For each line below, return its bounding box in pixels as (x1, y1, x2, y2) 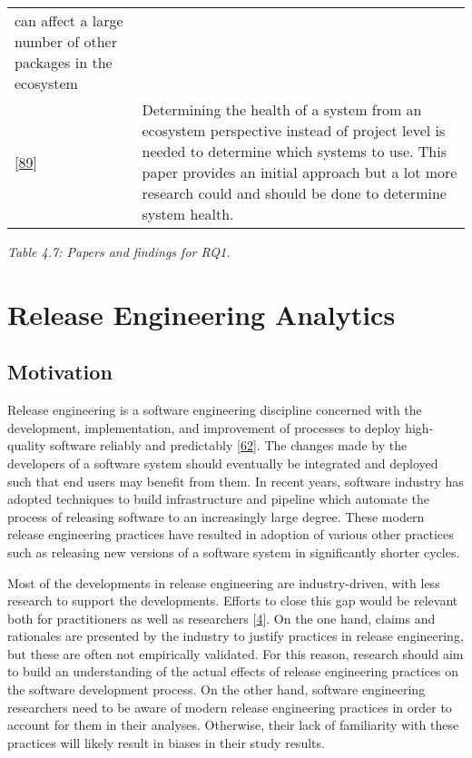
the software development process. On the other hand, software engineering (7, 680, 426, 699)
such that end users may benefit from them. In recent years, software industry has (7, 471, 464, 490)
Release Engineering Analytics (7, 295, 396, 332)
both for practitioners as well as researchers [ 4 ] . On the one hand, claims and (7, 608, 436, 627)
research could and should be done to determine (142, 182, 447, 203)
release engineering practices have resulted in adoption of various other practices (7, 525, 454, 544)
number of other (15, 31, 117, 52)
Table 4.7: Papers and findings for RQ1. (7, 242, 231, 261)
